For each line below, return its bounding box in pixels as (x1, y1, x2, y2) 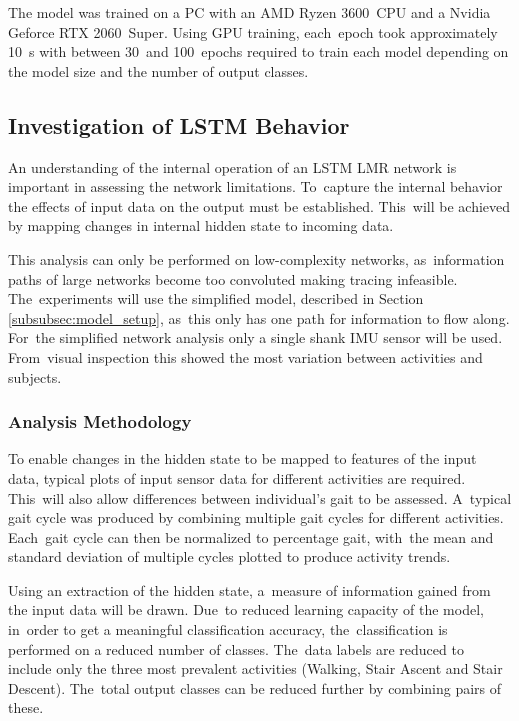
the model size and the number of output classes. (8, 60, 309, 81)
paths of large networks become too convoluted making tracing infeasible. (8, 268, 458, 289)
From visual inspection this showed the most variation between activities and (8, 346, 483, 367)
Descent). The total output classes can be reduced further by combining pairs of (8, 677, 502, 698)
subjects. (8, 366, 62, 387)
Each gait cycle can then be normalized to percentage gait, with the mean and (8, 526, 494, 547)
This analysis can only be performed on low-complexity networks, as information (8, 248, 505, 269)
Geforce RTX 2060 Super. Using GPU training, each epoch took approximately (8, 21, 498, 42)
